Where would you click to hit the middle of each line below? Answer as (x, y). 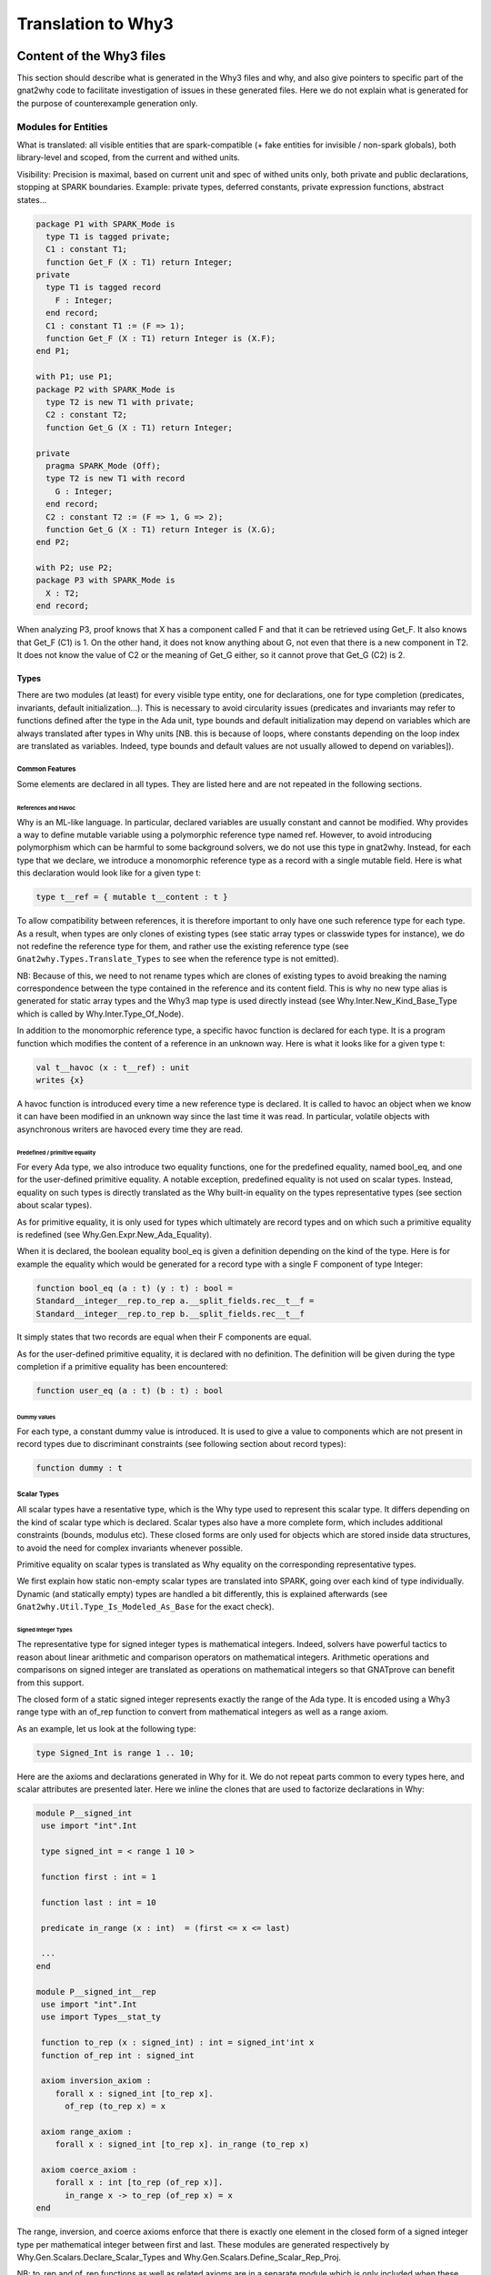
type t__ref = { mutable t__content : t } (132, 897)
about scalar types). (55, 1205)
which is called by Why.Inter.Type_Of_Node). (100, 1014)
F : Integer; (84, 300)
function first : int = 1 (99, 1877)
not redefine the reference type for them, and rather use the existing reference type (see (183, 945)
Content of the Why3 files (91, 56)
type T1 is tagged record (103, 288)
